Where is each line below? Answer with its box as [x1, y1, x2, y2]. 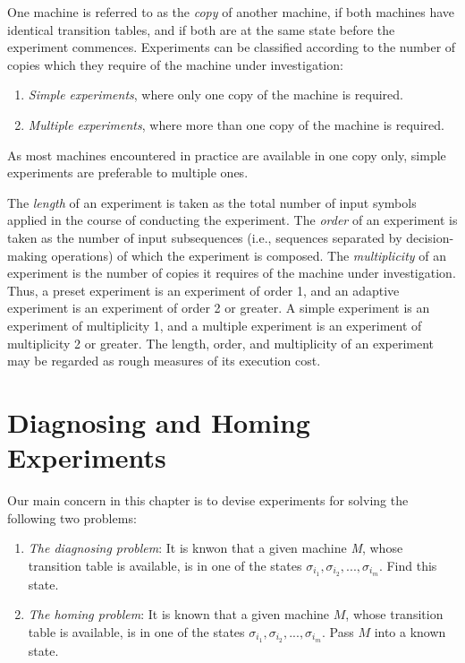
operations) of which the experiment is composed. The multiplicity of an [51, 245, 446, 264]
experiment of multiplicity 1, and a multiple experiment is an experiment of [7, 315, 422, 334]
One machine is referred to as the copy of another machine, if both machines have [7, 3, 455, 21]
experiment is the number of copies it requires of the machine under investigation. [7, 263, 456, 282]
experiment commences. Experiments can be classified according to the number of [7, 38, 456, 56]
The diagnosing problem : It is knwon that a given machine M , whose [28, 538, 403, 557]
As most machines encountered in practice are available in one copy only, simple [7, 145, 446, 164]
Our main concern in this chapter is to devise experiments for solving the [7, 491, 409, 509]
